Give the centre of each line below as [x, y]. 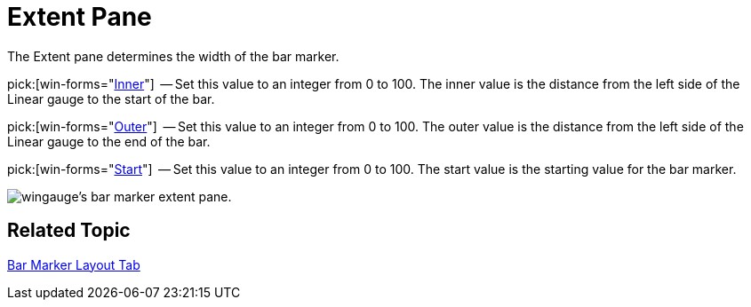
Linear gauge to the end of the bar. [109, 141]
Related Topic [69, 231]
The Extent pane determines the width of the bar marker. [173, 56]
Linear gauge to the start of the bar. [111, 98]
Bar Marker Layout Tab [74, 264]
